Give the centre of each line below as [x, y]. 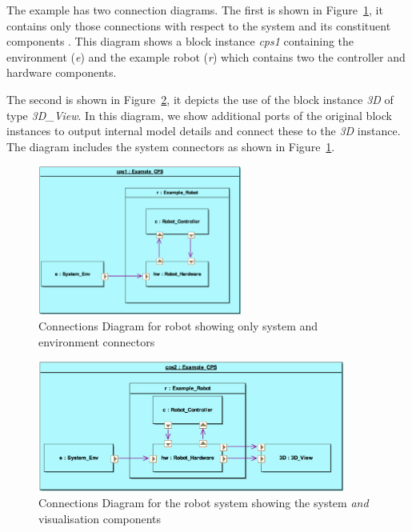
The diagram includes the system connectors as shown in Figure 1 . [171, 146]
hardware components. [62, 72]
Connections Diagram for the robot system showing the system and [204, 503]
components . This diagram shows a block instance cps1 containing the [180, 41]
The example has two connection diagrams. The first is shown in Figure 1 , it [195, 10]
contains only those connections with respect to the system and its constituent [199, 25]
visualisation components [100, 518]
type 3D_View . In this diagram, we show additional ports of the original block [199, 115]
